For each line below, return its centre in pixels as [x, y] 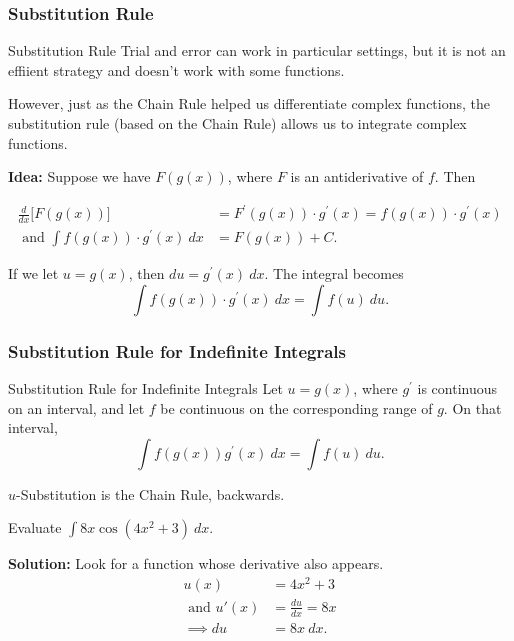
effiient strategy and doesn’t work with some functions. [176, 69]
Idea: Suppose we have [79, 176]
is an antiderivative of [357, 176]
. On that [472, 407]
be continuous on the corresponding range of [296, 407]
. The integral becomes [334, 273]
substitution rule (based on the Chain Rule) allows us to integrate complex [237, 123]
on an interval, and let [76, 407]
